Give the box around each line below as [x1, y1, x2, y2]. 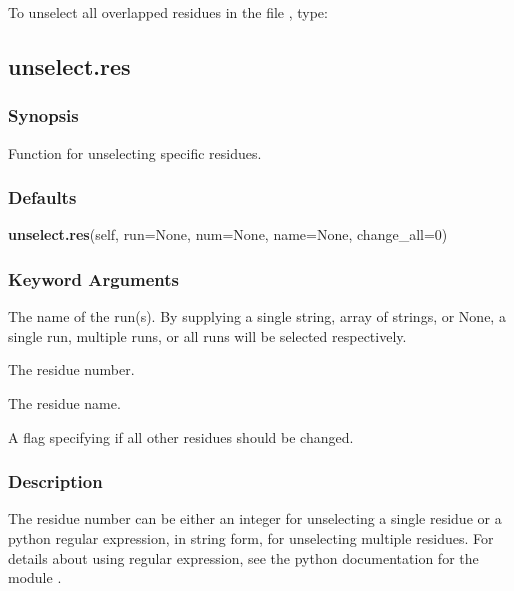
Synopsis [8, 103, 79, 128]
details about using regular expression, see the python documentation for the [8, 547, 479, 568]
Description [8, 469, 103, 494]
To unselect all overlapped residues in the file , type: [8, 2, 328, 22]
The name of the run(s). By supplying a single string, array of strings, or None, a [8, 306, 506, 327]
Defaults [8, 185, 77, 210]
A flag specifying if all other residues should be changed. [8, 426, 354, 447]
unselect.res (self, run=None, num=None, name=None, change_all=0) [8, 224, 448, 245]
